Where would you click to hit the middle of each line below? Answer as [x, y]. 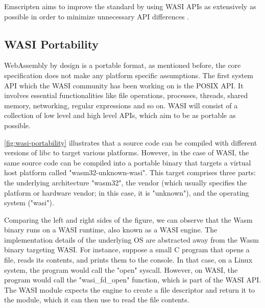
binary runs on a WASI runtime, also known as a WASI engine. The [111, 230]
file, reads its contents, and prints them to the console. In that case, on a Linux [128, 260]
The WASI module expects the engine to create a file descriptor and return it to [130, 289]
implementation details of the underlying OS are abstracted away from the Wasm [131, 239]
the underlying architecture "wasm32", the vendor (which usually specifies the [126, 182]
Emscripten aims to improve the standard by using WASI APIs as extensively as [130, 6]
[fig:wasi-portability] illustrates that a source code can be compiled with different [131, 142]
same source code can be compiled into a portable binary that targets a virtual [128, 162]
